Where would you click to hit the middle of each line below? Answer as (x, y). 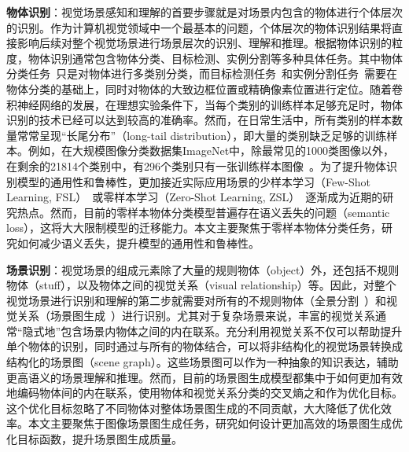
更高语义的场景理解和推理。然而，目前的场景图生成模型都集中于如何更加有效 (204, 377)
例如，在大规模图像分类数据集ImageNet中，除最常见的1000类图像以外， (211, 151)
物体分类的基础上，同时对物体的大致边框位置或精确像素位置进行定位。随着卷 (204, 88)
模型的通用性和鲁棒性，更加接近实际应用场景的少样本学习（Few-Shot (193, 181)
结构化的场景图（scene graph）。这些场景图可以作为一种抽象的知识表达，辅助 (203, 362)
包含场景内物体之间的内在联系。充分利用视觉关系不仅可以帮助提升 (232, 331)
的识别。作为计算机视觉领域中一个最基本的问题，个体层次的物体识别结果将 (199, 27)
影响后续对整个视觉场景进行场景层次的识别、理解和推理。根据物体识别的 (204, 43)
